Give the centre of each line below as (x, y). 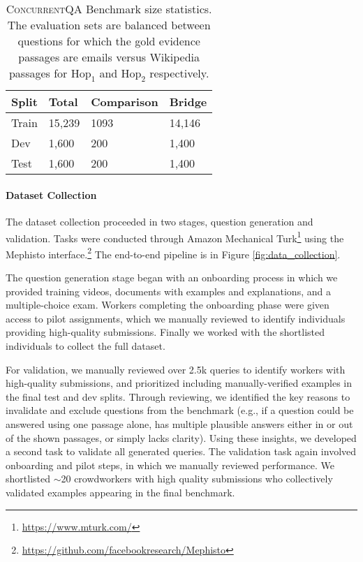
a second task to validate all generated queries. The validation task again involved (181, 451)
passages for (38, 73)
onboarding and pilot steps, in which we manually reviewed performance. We (170, 465)
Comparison (125, 102)
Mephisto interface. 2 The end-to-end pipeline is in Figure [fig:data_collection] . (173, 253)
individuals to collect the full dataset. (86, 346)
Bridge (188, 102)
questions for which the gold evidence (109, 41)
